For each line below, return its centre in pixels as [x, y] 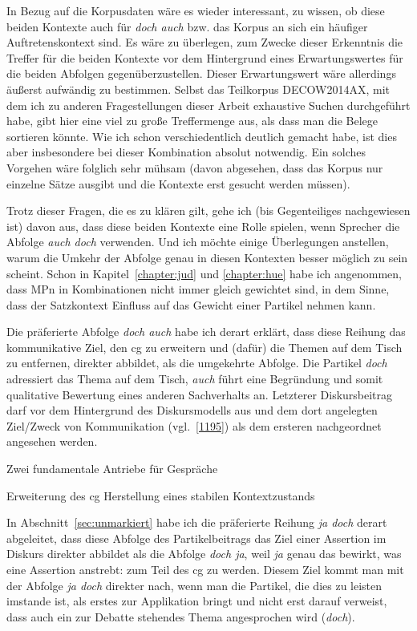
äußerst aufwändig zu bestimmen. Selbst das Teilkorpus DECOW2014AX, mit [198, 89]
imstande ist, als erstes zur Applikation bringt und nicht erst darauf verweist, [197, 601]
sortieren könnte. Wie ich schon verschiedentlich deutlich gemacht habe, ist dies [202, 136]
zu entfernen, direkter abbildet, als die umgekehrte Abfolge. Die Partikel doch [197, 363]
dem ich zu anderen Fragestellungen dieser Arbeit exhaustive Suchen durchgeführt [208, 105]
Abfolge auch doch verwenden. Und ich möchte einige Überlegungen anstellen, [198, 242]
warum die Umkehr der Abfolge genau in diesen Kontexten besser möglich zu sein [207, 257]
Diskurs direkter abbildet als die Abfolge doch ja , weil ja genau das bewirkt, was [204, 554]
